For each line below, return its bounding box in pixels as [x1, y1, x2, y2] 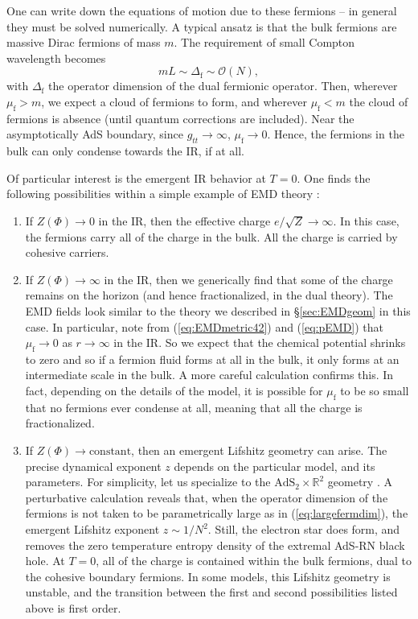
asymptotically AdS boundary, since [6, 126, 183, 142]
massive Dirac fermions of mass [6, 34, 161, 51]
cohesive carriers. [25, 244, 109, 261]
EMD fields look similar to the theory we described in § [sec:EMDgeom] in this [25, 302, 411, 319]
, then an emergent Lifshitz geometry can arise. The [131, 442, 387, 459]
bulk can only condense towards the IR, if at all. [6, 142, 244, 159]
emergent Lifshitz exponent [25, 521, 160, 538]
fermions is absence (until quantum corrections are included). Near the [6, 109, 354, 126]
